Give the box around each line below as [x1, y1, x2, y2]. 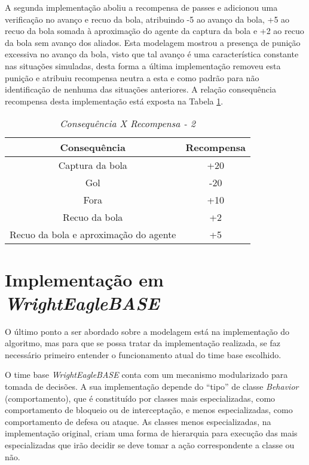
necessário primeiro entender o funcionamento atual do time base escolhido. [5, 348, 282, 361]
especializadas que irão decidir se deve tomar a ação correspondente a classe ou [5, 439, 295, 451]
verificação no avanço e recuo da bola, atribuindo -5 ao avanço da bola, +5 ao [5, 13, 290, 25]
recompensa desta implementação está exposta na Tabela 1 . [5, 94, 224, 107]
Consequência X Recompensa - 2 [60, 116, 195, 131]
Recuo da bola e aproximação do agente [10, 227, 176, 242]
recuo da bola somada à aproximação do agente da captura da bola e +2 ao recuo [5, 24, 304, 37]
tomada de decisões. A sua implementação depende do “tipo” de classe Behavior [5, 380, 299, 393]
